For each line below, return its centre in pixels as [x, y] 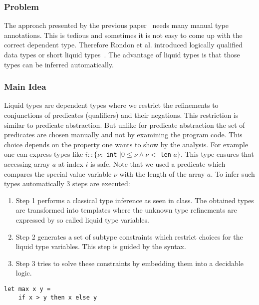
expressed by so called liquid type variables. [82, 220]
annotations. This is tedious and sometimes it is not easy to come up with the [123, 35]
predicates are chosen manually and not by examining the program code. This [123, 135]
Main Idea [25, 87]
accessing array [27, 164]
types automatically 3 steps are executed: [67, 183]
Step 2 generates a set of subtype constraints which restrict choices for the [129, 236]
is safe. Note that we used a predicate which [158, 164]
